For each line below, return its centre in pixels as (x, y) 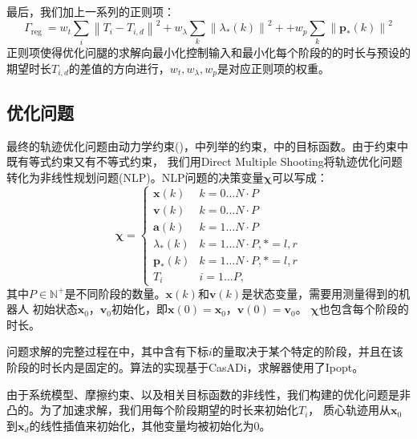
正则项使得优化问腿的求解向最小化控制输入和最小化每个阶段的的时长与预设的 (208, 52)
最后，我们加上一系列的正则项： (91, 11)
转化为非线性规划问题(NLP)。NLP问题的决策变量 (135, 177)
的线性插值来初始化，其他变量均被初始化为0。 (150, 425)
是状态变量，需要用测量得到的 (320, 293)
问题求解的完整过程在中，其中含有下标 (107, 351)
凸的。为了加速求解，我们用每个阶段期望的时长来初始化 (152, 410)
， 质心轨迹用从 (350, 410)
